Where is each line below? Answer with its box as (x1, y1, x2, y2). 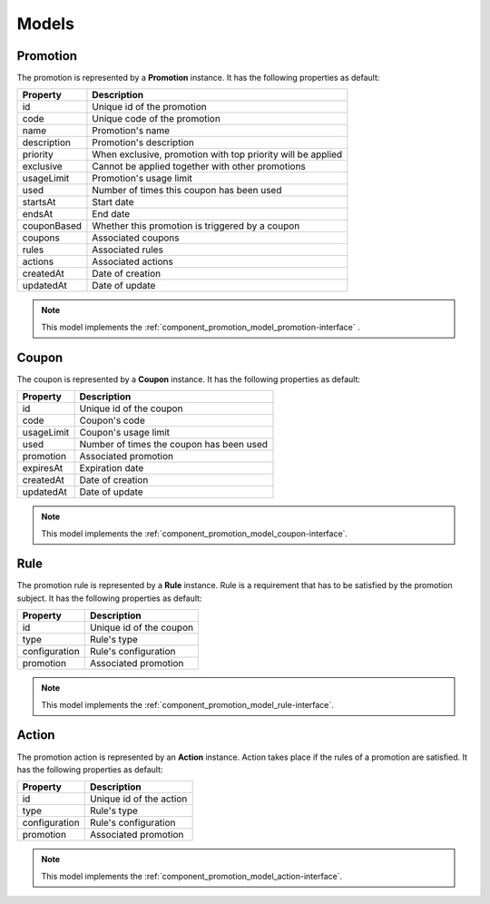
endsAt (22, 208, 54, 221)
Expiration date (79, 462, 144, 475)
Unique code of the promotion (92, 113, 221, 125)
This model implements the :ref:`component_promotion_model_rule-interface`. (41, 699, 335, 710)
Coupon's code (79, 414, 145, 427)
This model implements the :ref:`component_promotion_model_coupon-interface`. (41, 527, 348, 539)
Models (16, 14, 74, 34)
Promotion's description (92, 136, 195, 149)
